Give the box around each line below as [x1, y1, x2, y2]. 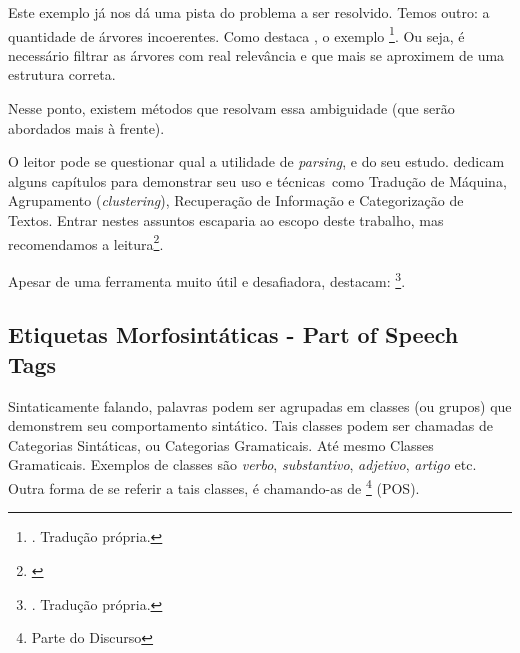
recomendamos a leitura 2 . [8, 230, 164, 254]
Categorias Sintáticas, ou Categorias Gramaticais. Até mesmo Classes [8, 434, 434, 455]
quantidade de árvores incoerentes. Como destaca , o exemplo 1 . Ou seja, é [8, 22, 465, 46]
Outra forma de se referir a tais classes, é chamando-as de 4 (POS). [8, 475, 420, 498]
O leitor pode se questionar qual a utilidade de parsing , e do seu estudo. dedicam [8, 151, 505, 172]
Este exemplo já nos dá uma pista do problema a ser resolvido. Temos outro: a [8, 2, 490, 22]
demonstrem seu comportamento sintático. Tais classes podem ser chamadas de [8, 415, 493, 436]
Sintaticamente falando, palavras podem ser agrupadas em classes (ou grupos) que [8, 395, 512, 416]
